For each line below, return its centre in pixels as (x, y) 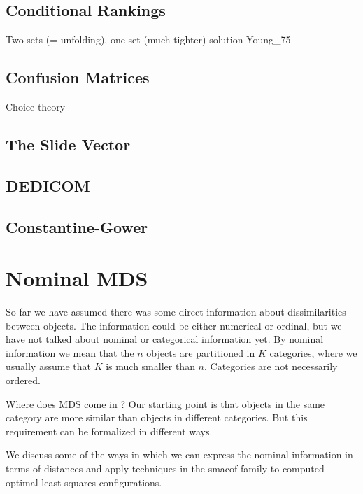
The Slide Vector (68, 144)
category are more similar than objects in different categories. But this (157, 417)
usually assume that (48, 366)
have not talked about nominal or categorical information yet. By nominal (165, 339)
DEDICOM (48, 185)
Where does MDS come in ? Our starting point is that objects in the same (165, 403)
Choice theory (36, 106)
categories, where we (313, 352)
